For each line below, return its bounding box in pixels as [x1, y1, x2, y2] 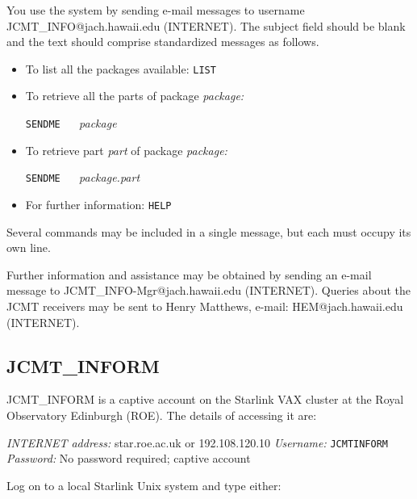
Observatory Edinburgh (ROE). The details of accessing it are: [6, 406, 317, 423]
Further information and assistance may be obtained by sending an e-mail [6, 266, 372, 283]
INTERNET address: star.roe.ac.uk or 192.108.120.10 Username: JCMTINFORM [6, 434, 388, 451]
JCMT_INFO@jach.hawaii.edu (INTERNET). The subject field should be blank [6, 17, 406, 34]
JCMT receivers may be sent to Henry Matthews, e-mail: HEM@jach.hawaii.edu [6, 297, 403, 314]
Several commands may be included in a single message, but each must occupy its [6, 223, 411, 240]
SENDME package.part [25, 169, 140, 186]
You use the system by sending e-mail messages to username [6, 2, 305, 18]
